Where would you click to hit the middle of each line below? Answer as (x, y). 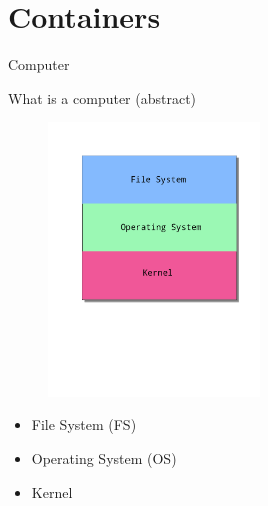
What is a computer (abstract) (102, 97)
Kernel (52, 491)
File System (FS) (84, 424)
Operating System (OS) (104, 457)
